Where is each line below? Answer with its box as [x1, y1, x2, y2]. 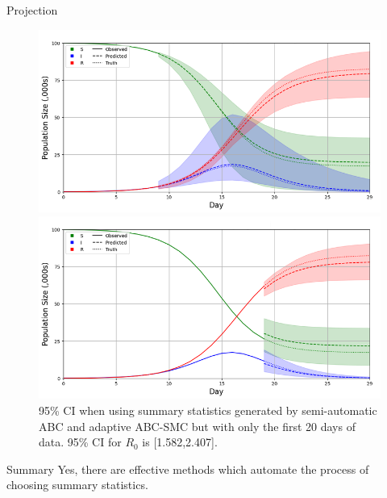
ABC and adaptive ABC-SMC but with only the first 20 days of [39, 417, 356, 434]
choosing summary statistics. [6, 476, 148, 493]
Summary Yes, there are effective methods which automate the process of [6, 460, 369, 477]
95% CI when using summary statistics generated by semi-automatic [39, 402, 377, 418]
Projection [6, 2, 58, 18]
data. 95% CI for [39, 433, 122, 450]
